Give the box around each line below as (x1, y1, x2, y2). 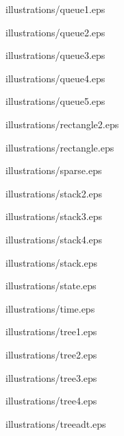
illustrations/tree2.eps (5, 347, 97, 361)
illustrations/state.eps (5, 278, 97, 293)
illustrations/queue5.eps (5, 94, 106, 108)
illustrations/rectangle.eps (5, 140, 114, 154)
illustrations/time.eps (5, 301, 95, 315)
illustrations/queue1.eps (5, 2, 106, 16)
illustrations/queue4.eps (5, 71, 106, 85)
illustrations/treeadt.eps (5, 416, 106, 431)
